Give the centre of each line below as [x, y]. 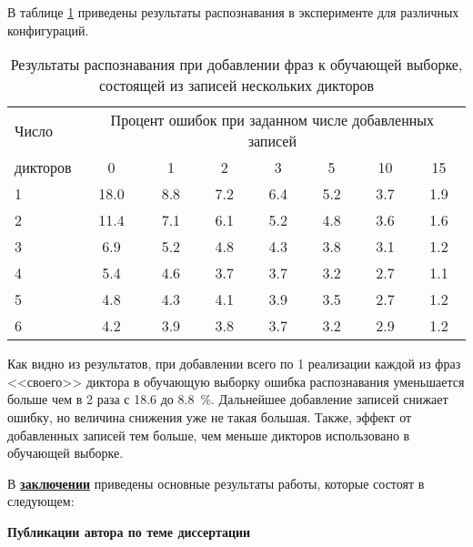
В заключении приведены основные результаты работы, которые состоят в [216, 483]
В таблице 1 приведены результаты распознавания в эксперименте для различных [233, 12]
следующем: [41, 501]
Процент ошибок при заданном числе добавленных [272, 120]
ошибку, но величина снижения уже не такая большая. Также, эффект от [210, 416]
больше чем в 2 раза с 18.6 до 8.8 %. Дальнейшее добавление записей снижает [228, 399]
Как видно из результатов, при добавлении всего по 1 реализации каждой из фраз [234, 364]
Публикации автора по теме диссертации [129, 531]
